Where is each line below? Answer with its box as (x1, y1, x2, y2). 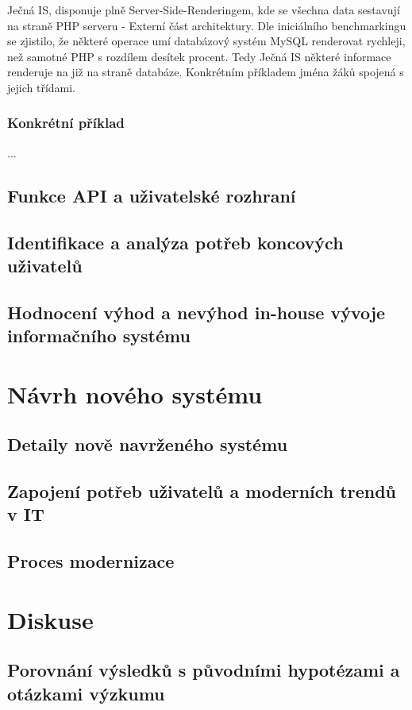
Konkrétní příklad (7, 113, 125, 133)
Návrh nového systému (7, 377, 263, 410)
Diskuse (7, 603, 94, 635)
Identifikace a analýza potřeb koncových (7, 230, 344, 254)
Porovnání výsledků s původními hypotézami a (7, 658, 400, 682)
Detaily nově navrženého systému (7, 432, 288, 457)
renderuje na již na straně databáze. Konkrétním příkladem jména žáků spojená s (7, 64, 404, 80)
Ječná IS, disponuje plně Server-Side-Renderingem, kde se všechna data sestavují (7, 2, 400, 17)
